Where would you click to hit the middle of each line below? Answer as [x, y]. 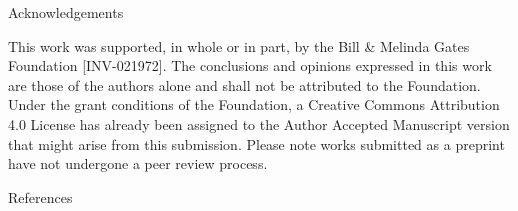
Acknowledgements [66, 12]
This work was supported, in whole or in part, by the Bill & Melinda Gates [239, 45]
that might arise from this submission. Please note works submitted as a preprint [256, 143]
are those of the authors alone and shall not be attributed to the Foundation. [244, 84]
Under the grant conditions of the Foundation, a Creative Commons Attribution [254, 104]
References [40, 196]
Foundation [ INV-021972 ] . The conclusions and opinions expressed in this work [250, 65]
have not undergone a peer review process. [138, 163]
